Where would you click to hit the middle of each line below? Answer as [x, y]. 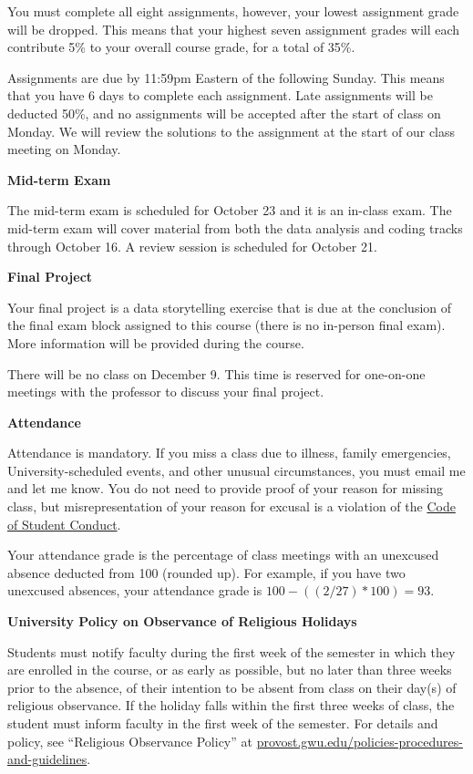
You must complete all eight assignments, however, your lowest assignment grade [233, 11]
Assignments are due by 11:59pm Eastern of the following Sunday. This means [226, 77]
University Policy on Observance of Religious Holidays [182, 621]
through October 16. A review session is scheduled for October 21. [192, 246]
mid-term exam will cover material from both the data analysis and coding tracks [235, 227]
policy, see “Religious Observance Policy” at [130, 741]
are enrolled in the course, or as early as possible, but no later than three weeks [230, 670]
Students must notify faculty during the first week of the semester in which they [231, 651]
